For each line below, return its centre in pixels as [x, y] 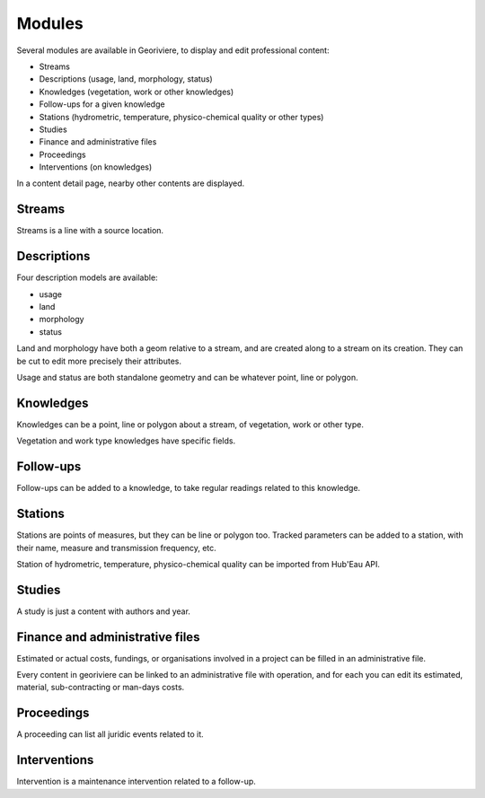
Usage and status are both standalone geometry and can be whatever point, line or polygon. [187, 377]
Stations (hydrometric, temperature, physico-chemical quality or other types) [181, 117]
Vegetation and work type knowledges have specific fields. [126, 441]
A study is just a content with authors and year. [103, 611]
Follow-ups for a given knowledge [102, 104]
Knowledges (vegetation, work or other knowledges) [137, 92]
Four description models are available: [87, 277]
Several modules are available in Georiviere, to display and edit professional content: [173, 50]
